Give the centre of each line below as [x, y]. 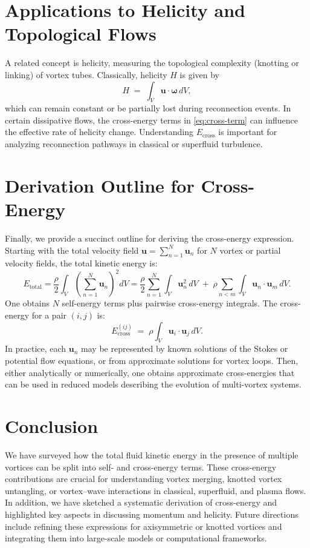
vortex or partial [250, 250]
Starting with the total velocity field [72, 250]
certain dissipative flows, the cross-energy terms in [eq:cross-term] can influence [151, 120]
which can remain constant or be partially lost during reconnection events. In [148, 108]
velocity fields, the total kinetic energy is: [81, 263]
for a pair [49, 315]
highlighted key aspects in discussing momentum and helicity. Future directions [152, 514]
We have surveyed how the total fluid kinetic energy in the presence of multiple [152, 454]
